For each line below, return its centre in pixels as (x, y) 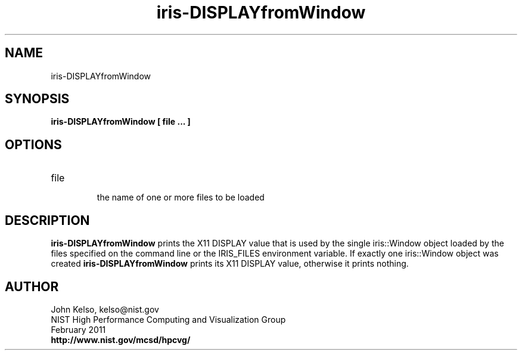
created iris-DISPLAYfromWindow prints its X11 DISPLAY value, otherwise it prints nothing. (230, 264)
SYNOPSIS (37, 99)
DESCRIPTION (47, 220)
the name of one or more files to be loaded (181, 197)
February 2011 (78, 329)
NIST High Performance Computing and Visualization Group (168, 319)
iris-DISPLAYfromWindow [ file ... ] (121, 122)
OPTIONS (33, 144)
